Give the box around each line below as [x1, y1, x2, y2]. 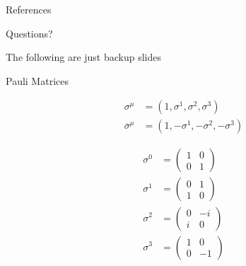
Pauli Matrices [6, 73, 69, 88]
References [6, 2, 52, 16]
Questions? [6, 25, 53, 40]
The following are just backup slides [6, 50, 161, 64]
